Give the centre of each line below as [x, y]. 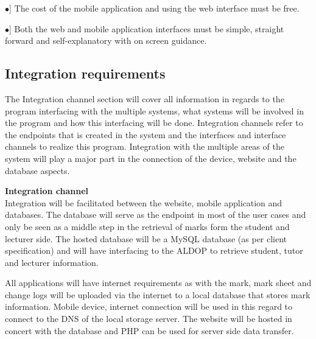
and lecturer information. [52, 262]
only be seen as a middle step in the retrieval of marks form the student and [147, 226]
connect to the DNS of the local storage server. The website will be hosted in [149, 319]
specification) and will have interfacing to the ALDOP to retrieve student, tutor [154, 250]
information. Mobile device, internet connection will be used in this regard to [149, 306]
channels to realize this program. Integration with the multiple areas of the [145, 146]
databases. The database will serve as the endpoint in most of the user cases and [156, 215]
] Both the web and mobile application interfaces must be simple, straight [147, 28]
